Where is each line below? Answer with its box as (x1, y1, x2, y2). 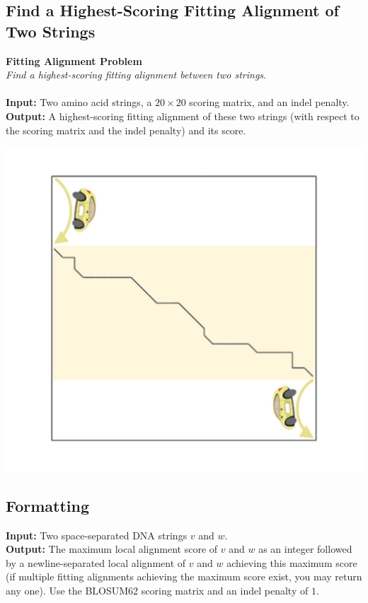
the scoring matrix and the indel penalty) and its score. (6, 122, 246, 137)
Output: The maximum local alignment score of (6, 541, 218, 556)
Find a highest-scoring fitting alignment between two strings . (6, 67, 266, 82)
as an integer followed (258, 541, 352, 556)
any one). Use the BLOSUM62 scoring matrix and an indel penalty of (6, 583, 309, 598)
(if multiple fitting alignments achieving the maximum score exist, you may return (6, 569, 362, 584)
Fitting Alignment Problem (6, 53, 142, 68)
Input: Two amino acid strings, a (6, 95, 152, 110)
